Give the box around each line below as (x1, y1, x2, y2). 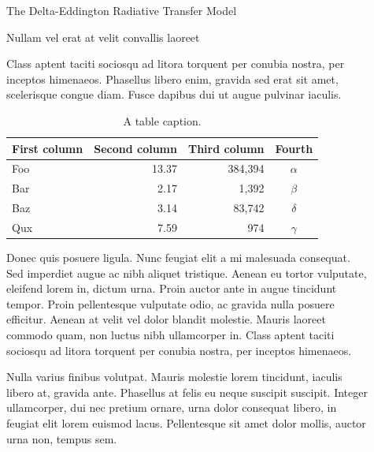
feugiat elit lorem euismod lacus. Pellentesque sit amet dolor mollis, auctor (6, 414, 366, 431)
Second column (94, 140, 177, 156)
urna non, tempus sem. (6, 430, 117, 446)
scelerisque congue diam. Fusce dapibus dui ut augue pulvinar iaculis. (6, 86, 342, 103)
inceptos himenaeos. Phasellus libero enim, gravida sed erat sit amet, (6, 70, 339, 87)
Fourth (275, 140, 313, 156)
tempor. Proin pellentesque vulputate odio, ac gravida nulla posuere (6, 295, 335, 312)
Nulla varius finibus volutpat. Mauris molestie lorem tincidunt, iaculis (6, 368, 343, 385)
